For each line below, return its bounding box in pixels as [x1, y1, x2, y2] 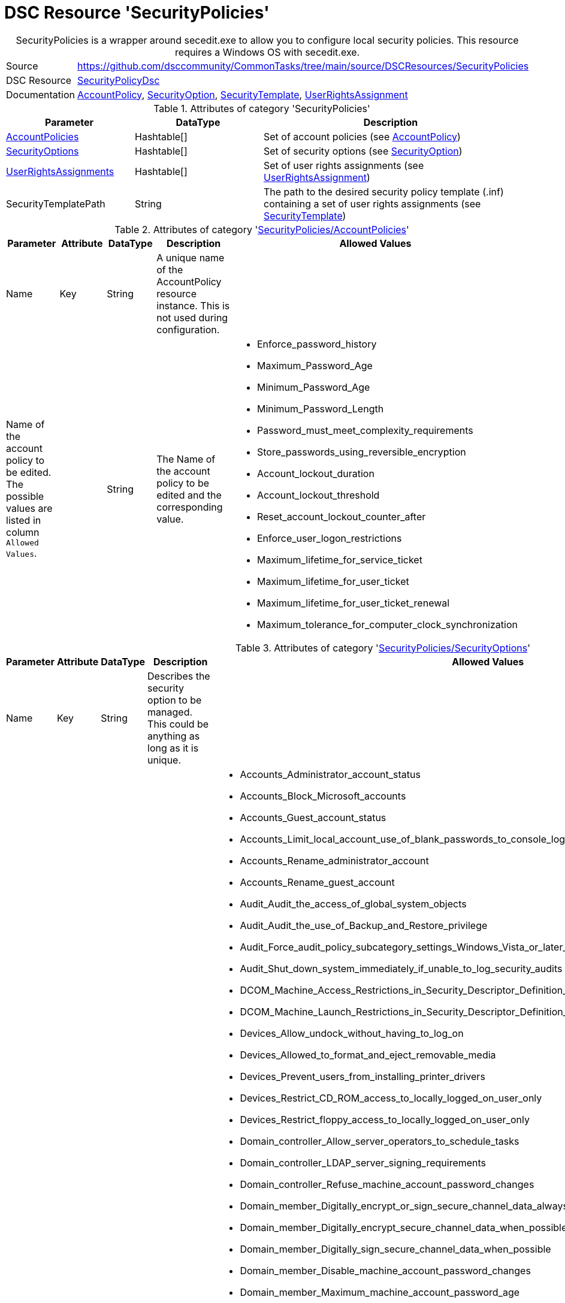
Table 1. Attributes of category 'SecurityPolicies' [153, 102, 370, 114]
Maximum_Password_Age [256, 359, 373, 372]
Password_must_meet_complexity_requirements [256, 424, 473, 436]
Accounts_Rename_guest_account [240, 876, 395, 888]
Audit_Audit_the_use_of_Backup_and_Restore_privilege [240, 919, 488, 931]
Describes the [147, 669, 210, 682]
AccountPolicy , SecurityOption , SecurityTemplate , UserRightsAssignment [77, 88, 408, 101]
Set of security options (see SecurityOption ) [264, 144, 463, 157]
